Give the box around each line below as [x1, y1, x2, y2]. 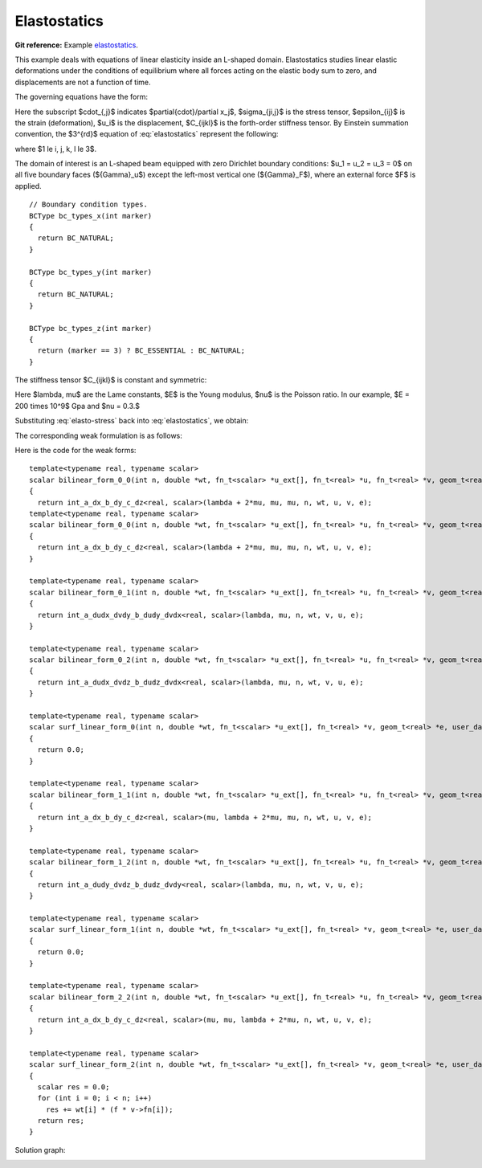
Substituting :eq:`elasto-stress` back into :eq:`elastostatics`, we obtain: [14, 416, 249, 426]
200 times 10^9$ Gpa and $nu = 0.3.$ [14, 401, 141, 410]
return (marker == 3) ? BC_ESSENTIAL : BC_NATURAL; [37, 346, 245, 355]
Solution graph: [14, 1145, 66, 1154]
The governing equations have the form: [14, 92, 149, 102]
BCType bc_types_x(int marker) [29, 211, 153, 220]
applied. [14, 181, 42, 190]
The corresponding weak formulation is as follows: [14, 431, 182, 440]
